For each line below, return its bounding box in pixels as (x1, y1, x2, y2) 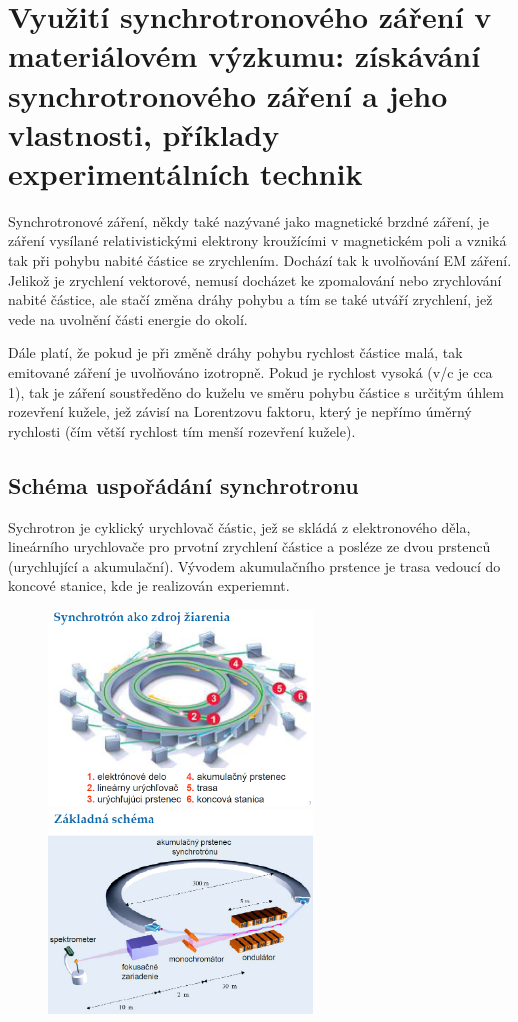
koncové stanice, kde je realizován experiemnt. (8, 575, 290, 596)
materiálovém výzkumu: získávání (8, 35, 481, 76)
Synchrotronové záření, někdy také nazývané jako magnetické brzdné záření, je (8, 210, 489, 231)
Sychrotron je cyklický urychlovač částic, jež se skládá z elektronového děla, (8, 516, 471, 537)
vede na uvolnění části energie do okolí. (8, 308, 248, 329)
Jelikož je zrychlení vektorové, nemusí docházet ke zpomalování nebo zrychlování (8, 269, 502, 290)
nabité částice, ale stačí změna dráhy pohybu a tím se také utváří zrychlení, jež (8, 289, 493, 310)
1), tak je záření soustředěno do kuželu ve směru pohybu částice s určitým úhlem (8, 381, 504, 402)
